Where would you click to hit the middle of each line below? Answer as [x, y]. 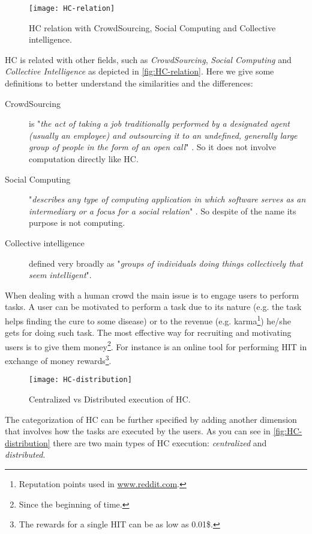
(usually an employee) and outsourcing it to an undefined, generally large [163, 135]
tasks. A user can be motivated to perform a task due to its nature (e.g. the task [153, 307]
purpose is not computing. [77, 223]
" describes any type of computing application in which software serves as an [167, 199]
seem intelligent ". [60, 275]
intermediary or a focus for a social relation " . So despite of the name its [163, 211]
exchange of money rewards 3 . [58, 360]
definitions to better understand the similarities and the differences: [129, 83]
